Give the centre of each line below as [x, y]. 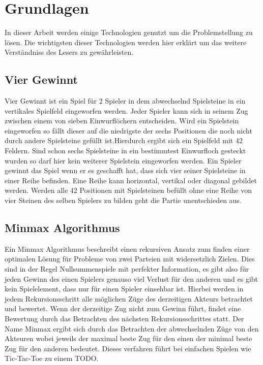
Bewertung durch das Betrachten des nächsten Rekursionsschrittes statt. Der [124, 318]
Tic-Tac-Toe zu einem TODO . [52, 358]
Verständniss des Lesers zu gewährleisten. [69, 52]
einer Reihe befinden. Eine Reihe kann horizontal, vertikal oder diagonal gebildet [131, 180]
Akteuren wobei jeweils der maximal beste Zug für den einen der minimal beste [128, 338]
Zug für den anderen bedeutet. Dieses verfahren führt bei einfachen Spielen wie [128, 348]
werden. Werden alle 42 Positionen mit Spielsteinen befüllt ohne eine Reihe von [128, 190]
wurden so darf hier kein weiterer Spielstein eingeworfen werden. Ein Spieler [123, 160]
